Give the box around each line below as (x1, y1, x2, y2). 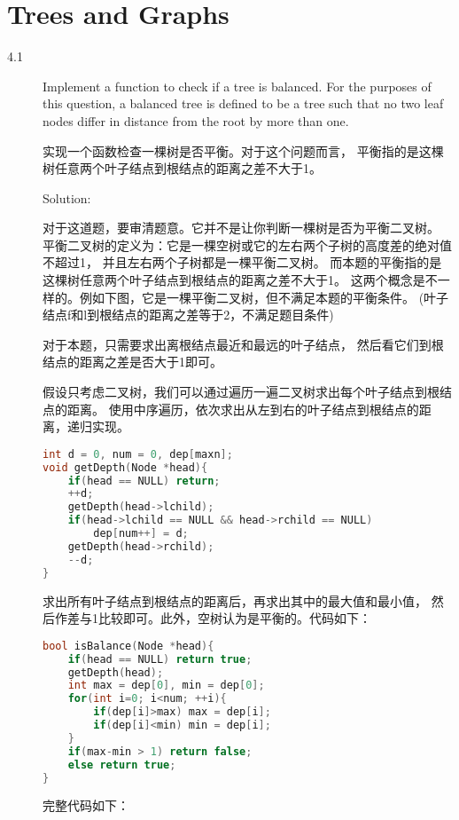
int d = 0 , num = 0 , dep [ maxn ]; (43, 447, 233, 461)
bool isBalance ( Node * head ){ (43, 639, 214, 652)
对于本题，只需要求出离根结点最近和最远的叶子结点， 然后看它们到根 (43, 335, 444, 353)
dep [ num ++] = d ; (93, 527, 189, 540)
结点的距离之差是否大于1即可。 (43, 352, 222, 371)
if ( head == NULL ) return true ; (67, 652, 253, 666)
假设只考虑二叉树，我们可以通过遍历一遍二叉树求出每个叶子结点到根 (43, 382, 440, 401)
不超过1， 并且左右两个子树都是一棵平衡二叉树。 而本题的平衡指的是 (43, 253, 442, 272)
